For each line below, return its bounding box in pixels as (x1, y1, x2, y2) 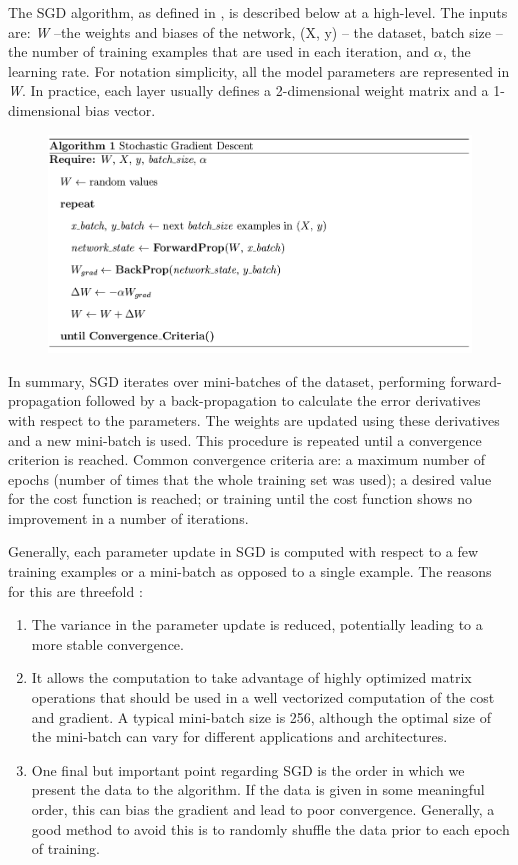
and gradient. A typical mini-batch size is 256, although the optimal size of (31, 706, 491, 727)
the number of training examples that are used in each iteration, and (8, 41, 430, 62)
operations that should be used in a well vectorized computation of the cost (31, 687, 495, 708)
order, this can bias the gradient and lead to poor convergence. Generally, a (31, 799, 495, 819)
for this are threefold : (8, 580, 143, 601)
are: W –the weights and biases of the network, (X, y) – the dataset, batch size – (8, 21, 503, 42)
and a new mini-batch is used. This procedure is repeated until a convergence (8, 429, 482, 450)
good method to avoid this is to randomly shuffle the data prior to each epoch (31, 818, 510, 839)
